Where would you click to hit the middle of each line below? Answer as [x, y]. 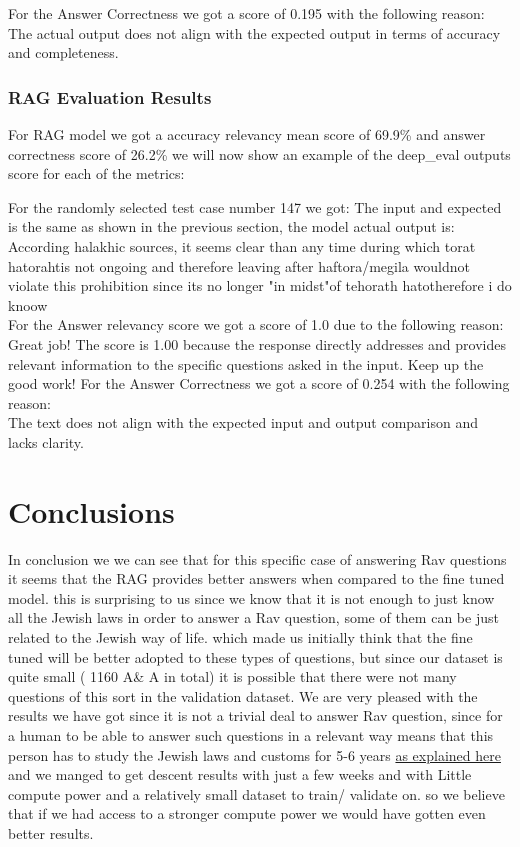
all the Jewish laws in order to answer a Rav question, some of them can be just [253, 617]
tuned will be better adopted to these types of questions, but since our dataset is [255, 656]
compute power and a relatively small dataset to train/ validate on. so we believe [256, 793]
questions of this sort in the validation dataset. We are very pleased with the [243, 695]
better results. [51, 832]
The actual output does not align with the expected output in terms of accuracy [254, 32]
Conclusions [91, 510]
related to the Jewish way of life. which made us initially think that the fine [240, 637]
